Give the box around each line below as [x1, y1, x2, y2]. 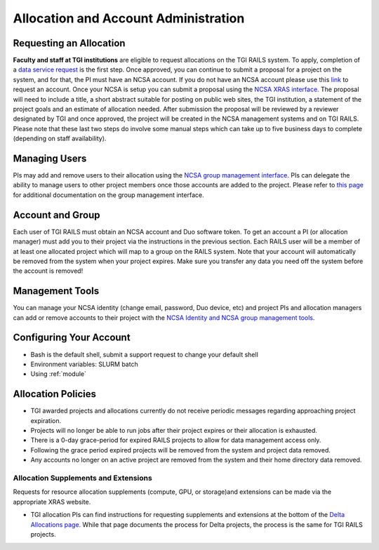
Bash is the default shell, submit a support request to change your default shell [30, 350, 259, 358]
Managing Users [13, 153, 87, 164]
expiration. [30, 416, 62, 424]
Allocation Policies [13, 388, 97, 400]
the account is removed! [13, 267, 84, 275]
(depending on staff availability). [13, 134, 107, 143]
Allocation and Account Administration [13, 11, 245, 26]
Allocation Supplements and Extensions [13, 473, 152, 483]
